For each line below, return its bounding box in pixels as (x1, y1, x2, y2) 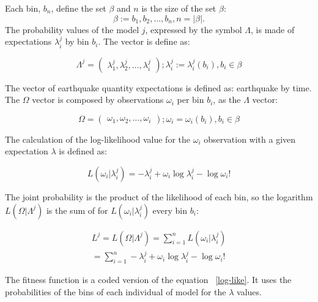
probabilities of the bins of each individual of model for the (5, 285, 226, 298)
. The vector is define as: (98, 35, 190, 48)
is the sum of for (46, 203, 108, 216)
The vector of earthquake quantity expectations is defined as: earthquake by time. (5, 81, 312, 94)
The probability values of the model (5, 23, 139, 36)
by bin (65, 35, 89, 48)
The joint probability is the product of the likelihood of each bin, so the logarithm (5, 190, 313, 203)
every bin (152, 203, 188, 216)
